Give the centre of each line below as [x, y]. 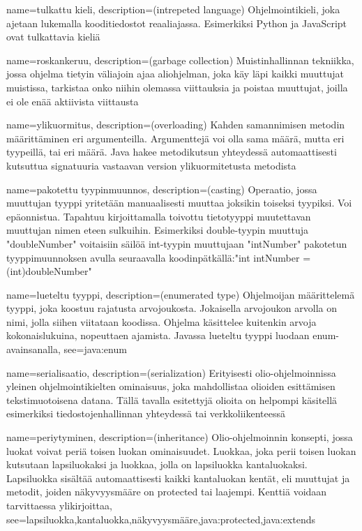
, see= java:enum [92, 349]
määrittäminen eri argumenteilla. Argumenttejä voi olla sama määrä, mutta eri [175, 138]
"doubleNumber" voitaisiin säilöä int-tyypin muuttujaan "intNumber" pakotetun [177, 243]
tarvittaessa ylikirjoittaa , [59, 505]
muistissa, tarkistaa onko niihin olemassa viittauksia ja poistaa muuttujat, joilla [177, 87]
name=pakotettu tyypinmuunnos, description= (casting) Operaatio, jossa [162, 189]
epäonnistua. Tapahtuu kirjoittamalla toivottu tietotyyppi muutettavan [159, 216]
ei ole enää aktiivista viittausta [73, 101]
